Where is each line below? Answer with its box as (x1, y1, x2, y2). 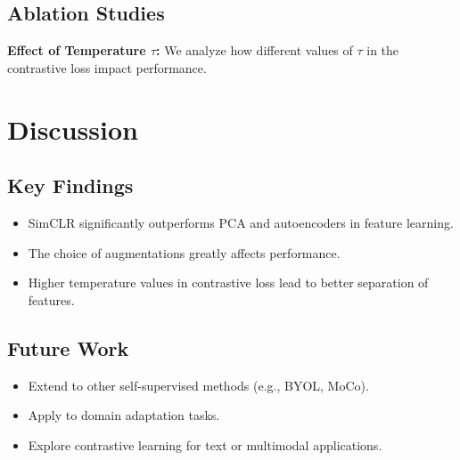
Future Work (7, 334, 129, 361)
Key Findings (7, 172, 134, 199)
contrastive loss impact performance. (7, 58, 207, 77)
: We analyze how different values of (156, 41, 353, 60)
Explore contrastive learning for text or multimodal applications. (28, 435, 382, 454)
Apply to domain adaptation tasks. (28, 406, 220, 424)
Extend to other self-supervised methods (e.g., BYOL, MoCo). (28, 375, 369, 394)
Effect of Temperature (7, 41, 146, 60)
